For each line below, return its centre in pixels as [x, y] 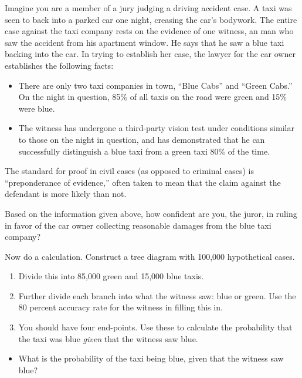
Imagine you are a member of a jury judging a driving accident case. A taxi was [148, 8]
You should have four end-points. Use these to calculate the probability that [155, 327]
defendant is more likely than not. [66, 194]
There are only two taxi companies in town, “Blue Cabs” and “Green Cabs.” [155, 85]
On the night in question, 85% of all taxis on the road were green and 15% [153, 97]
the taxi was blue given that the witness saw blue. [108, 338]
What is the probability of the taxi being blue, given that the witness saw [151, 358]
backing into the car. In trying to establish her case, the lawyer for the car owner [150, 54]
